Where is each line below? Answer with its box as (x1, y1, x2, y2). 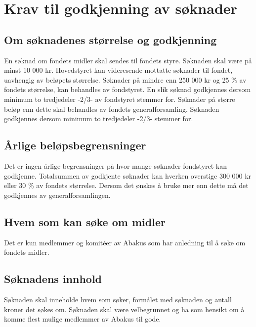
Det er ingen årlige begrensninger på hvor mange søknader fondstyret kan (4, 160, 227, 171)
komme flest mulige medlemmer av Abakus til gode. (4, 314, 161, 324)
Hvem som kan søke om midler (4, 214, 166, 229)
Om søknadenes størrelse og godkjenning (4, 32, 217, 47)
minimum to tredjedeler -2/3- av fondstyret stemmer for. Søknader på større (4, 93, 235, 104)
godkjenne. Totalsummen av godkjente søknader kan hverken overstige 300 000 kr (4, 170, 252, 181)
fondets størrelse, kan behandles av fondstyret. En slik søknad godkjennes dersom (4, 84, 251, 94)
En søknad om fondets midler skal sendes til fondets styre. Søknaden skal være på (4, 55, 252, 65)
